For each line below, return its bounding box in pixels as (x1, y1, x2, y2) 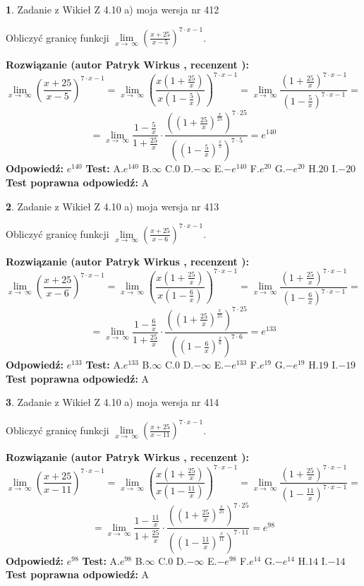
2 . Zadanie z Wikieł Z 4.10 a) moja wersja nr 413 (6, 198, 219, 213)
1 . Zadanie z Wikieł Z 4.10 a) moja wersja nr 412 (6, 2, 219, 16)
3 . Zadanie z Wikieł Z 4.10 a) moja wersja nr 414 (6, 395, 219, 409)
